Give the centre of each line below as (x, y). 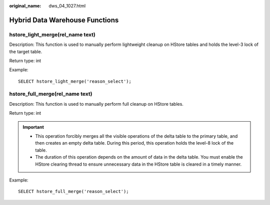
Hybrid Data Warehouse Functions (64, 20)
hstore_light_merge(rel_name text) (52, 34)
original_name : (25, 6)
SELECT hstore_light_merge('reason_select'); (75, 81)
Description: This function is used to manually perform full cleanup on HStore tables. (96, 104)
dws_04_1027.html (67, 6)
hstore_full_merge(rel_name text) (51, 94)
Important (33, 127)
